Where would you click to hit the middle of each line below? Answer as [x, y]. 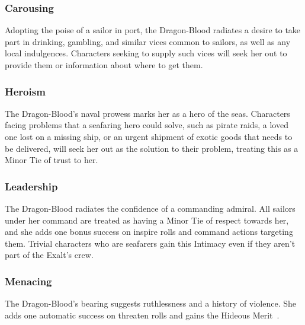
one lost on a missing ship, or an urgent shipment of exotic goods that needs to [149, 136]
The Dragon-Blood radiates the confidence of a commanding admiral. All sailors [150, 208]
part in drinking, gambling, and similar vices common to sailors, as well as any [148, 41]
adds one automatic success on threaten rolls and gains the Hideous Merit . [142, 315]
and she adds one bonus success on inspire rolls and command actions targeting [149, 232]
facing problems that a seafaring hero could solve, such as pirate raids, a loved [147, 125]
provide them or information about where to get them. [104, 65]
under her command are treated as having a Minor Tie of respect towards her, [147, 220]
